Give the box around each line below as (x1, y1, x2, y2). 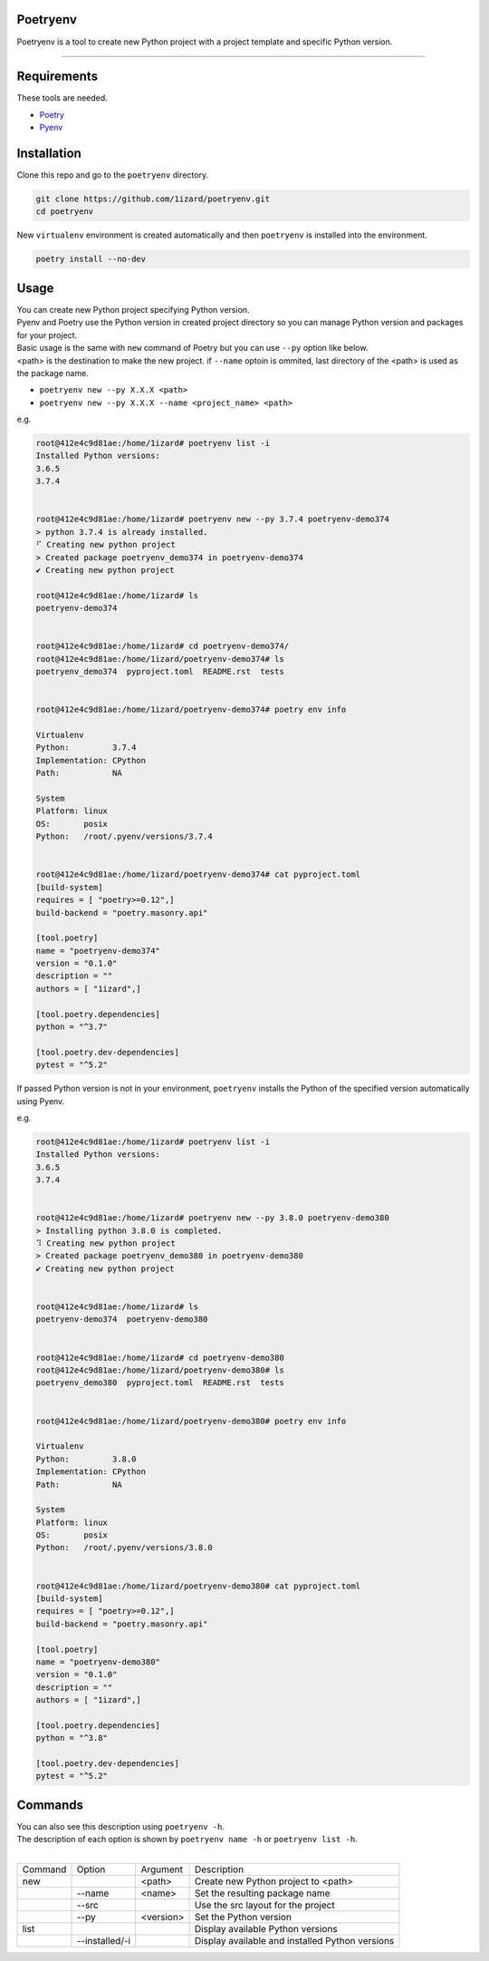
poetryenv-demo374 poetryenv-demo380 (35, 1315, 208, 1325)
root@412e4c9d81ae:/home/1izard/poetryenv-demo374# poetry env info (35, 704, 347, 715)
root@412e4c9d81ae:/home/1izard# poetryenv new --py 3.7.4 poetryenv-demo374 (35, 514, 389, 525)
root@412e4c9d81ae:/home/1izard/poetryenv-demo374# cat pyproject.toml (35, 869, 361, 879)
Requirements (16, 69, 99, 84)
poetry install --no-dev (35, 254, 147, 265)
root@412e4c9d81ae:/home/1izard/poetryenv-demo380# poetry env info (35, 1415, 347, 1426)
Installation (16, 146, 81, 161)
